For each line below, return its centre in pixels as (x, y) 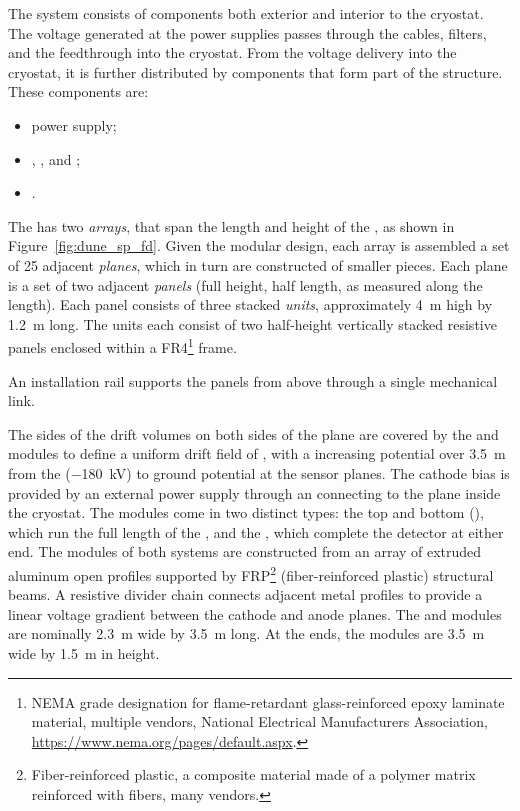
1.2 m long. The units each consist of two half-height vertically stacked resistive (252, 323)
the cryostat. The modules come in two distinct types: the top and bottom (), (246, 512)
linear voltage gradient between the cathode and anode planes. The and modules (255, 613)
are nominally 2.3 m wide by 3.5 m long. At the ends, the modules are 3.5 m (246, 633)
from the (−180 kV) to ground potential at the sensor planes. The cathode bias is (259, 472)
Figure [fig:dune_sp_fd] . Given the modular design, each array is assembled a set (259, 245)
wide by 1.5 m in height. (84, 652)
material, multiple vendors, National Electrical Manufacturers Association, (259, 721)
